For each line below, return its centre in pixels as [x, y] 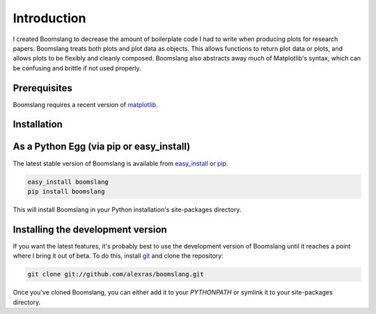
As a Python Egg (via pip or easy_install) [102, 147]
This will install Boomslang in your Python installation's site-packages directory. [127, 210]
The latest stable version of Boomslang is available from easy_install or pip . [120, 163]
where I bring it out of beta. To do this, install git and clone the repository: [118, 256]
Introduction [49, 18]
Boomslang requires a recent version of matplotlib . [85, 104]
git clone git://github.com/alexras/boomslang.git [116, 274]
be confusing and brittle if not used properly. [77, 68]
